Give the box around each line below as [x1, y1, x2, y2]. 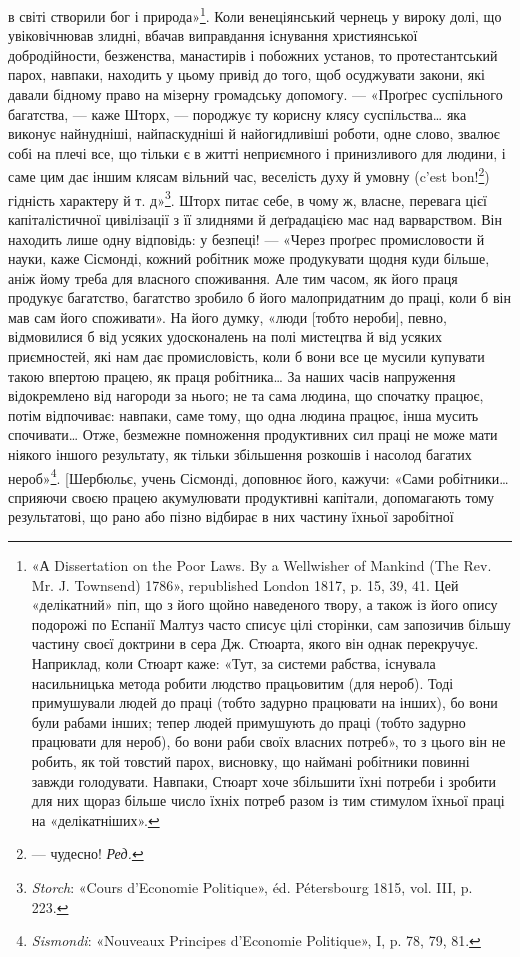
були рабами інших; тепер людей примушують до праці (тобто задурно [31, 711, 466, 732]
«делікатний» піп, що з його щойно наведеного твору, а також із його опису [31, 594, 498, 615]
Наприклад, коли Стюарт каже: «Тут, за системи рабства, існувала [31, 653, 436, 674]
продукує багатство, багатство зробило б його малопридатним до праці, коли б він [8, 287, 511, 308]
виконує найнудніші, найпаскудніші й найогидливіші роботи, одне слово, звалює [8, 123, 500, 144]
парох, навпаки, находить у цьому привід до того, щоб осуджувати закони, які [8, 64, 485, 85]
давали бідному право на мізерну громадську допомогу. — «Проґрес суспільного [8, 84, 503, 105]
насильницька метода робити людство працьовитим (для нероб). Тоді [31, 672, 454, 693]
